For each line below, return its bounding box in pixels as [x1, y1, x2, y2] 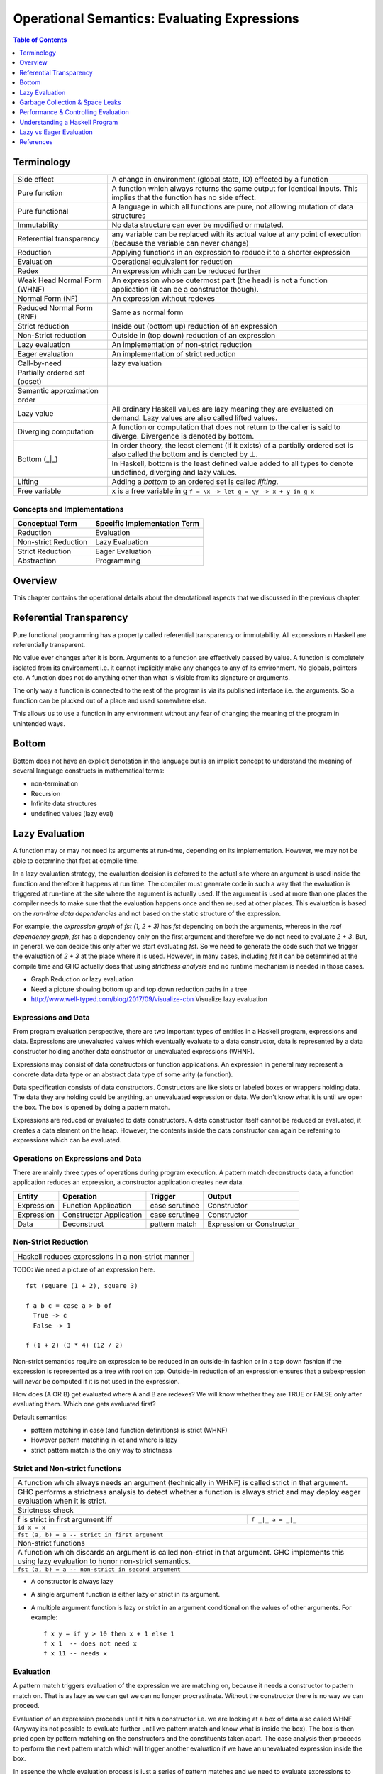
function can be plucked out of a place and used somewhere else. [13, 696, 206, 705]
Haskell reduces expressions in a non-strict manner [17, 1251, 190, 1261]
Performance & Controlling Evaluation [19, 108, 129, 116]
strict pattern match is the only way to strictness [30, 1445, 172, 1454]
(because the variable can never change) [111, 238, 250, 248]
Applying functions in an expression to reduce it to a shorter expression [111, 248, 350, 258]
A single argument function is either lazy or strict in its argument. [30, 1590, 221, 1599]
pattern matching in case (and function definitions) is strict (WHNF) [30, 1426, 228, 1435]
